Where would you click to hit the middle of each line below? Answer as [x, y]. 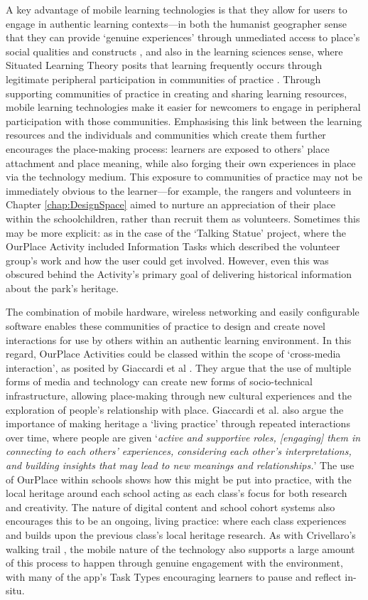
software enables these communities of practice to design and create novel [166, 326]
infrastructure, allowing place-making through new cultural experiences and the [179, 396]
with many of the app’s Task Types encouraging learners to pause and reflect [174, 576]
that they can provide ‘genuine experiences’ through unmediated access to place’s [183, 37]
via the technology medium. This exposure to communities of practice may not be [184, 177]
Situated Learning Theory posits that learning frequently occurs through [164, 65]
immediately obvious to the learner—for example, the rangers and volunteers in [179, 190]
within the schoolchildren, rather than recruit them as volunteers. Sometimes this [183, 218]
